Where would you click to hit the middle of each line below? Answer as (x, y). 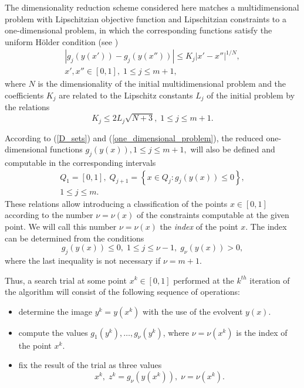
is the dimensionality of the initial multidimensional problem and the (162, 84)
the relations (27, 107)
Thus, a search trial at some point (66, 280)
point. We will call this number (61, 226)
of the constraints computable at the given (213, 215)
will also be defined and (233, 149)
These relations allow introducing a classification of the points (116, 203)
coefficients (24, 95)
